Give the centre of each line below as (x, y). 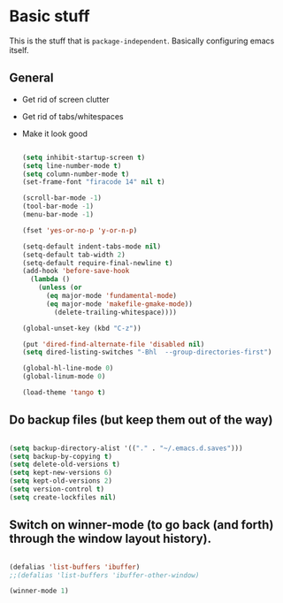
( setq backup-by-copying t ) (61, 456)
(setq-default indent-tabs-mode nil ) (92, 246)
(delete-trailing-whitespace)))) (115, 312)
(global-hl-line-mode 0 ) (68, 369)
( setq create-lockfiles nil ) (63, 497)
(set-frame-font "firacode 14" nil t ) (93, 182)
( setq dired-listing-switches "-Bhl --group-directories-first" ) (147, 352)
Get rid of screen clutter (65, 99)
